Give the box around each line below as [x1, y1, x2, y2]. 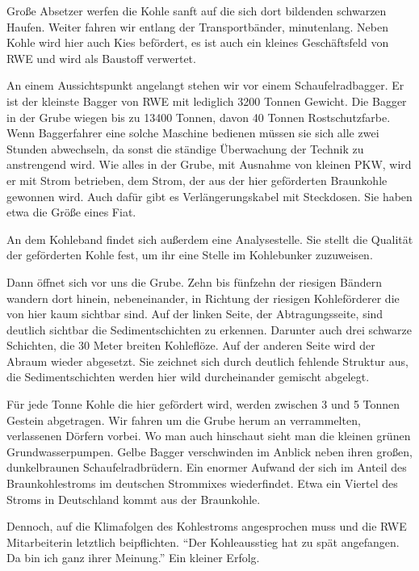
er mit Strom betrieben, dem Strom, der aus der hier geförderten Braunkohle [6, 171, 388, 188]
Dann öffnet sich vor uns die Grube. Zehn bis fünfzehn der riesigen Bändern [6, 273, 382, 290]
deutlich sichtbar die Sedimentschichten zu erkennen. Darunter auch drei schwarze [6, 321, 412, 338]
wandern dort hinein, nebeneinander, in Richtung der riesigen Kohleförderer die [6, 289, 400, 306]
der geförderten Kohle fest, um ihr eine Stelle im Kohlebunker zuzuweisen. [6, 246, 373, 263]
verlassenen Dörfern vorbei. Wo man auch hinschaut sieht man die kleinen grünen [6, 427, 411, 444]
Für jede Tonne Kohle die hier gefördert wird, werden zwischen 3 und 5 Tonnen [6, 396, 400, 413]
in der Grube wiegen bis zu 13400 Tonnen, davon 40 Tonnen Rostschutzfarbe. [6, 108, 391, 125]
